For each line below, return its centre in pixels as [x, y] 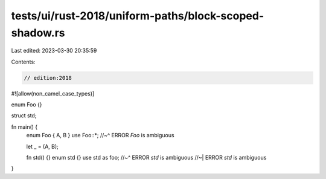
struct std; [24, 116]
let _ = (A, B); [42, 146]
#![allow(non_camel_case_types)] [53, 93]
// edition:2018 [48, 78]
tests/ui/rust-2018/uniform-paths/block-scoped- [138, 16]
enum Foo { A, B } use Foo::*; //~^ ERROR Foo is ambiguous [100, 135]
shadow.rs [38, 33]
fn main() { [24, 126]
